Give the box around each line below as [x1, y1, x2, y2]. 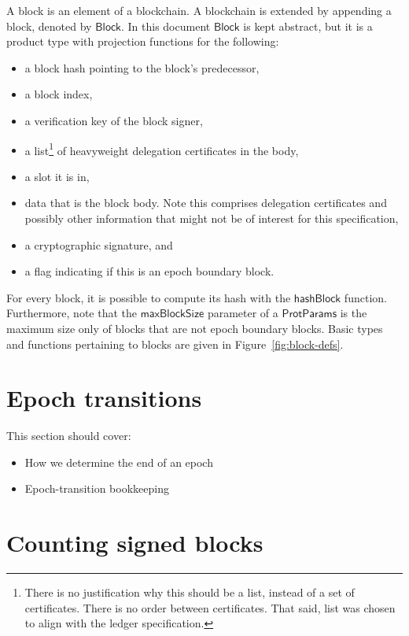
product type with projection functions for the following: [6, 33, 279, 50]
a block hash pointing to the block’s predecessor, [24, 59, 260, 76]
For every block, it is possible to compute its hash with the [6, 289, 291, 305]
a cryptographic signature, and [24, 236, 173, 253]
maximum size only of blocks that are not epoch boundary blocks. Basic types [6, 320, 383, 336]
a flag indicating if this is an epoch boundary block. [24, 263, 275, 279]
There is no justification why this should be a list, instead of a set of [24, 584, 355, 601]
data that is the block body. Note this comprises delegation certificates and [24, 194, 387, 211]
